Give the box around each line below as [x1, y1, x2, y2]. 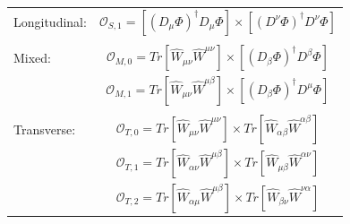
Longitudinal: [13, 13, 87, 31]
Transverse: [13, 119, 76, 138]
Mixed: [13, 47, 52, 66]
